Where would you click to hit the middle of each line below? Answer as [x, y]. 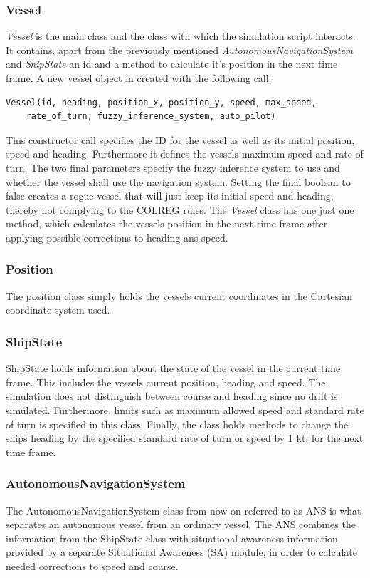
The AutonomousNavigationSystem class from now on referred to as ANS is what [184, 510]
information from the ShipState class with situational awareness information [172, 538]
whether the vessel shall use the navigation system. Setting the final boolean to [178, 181]
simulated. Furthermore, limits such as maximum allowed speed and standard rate [185, 409]
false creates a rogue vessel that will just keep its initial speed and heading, [170, 196]
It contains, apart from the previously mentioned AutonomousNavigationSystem [180, 50]
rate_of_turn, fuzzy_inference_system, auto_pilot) [151, 117]
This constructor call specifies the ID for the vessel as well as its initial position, [180, 139]
